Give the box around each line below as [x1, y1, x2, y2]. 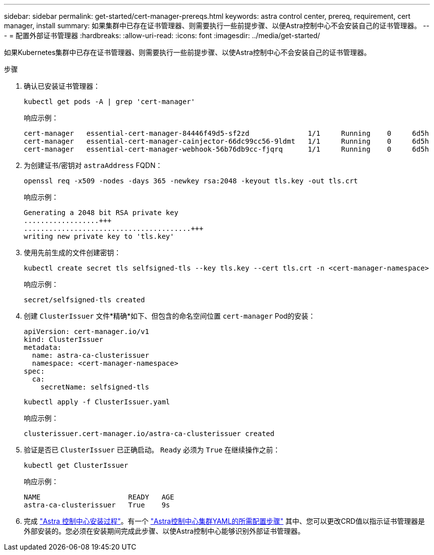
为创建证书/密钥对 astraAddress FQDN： [24, 161, 163, 169]
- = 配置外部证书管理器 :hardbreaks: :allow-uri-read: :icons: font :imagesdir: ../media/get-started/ [4, 31, 320, 40]
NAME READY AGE [24, 493, 174, 501]
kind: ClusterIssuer [24, 335, 104, 343]
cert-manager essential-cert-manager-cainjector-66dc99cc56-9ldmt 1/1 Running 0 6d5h [24, 137, 429, 145]
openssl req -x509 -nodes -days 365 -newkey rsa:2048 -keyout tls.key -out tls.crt [24, 177, 358, 185]
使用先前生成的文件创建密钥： [24, 248, 121, 257]
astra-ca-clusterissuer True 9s [24, 501, 170, 509]
